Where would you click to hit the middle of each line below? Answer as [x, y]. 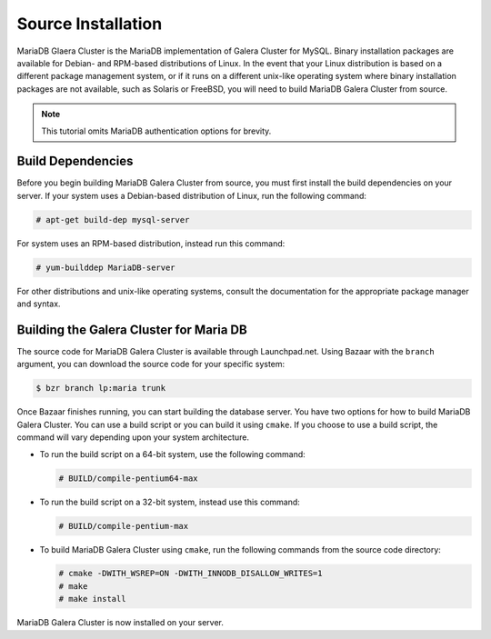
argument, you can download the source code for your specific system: [151, 364]
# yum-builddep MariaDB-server [106, 267]
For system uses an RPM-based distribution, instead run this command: [151, 243]
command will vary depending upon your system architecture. [133, 437]
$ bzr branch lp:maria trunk [101, 388]
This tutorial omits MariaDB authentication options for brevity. [156, 131]
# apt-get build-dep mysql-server [113, 220]
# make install [92, 599]
